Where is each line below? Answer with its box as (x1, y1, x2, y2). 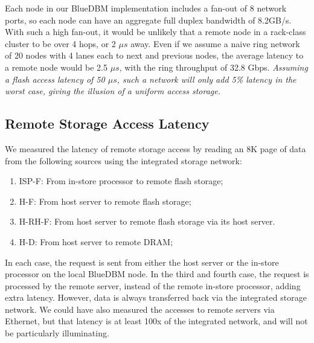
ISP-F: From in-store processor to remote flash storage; (19, 175, 223, 187)
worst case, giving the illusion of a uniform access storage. (5, 85, 220, 97)
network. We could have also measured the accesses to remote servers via (5, 303, 275, 315)
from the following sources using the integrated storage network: (5, 154, 242, 167)
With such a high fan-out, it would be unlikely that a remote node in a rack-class (5, 25, 306, 38)
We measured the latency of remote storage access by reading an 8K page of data (5, 142, 306, 155)
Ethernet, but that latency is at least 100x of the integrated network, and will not (5, 315, 308, 327)
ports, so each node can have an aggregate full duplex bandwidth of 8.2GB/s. (5, 13, 292, 26)
